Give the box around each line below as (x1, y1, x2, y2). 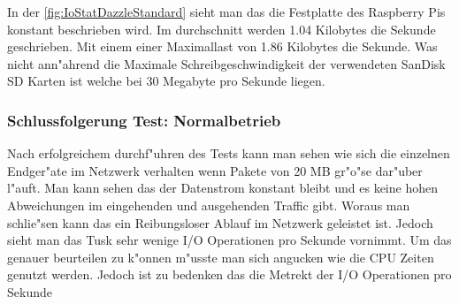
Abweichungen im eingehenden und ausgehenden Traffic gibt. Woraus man (7, 195, 410, 214)
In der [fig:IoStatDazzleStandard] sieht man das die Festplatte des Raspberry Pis (7, 3, 446, 20)
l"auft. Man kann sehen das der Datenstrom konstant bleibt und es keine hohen (7, 179, 438, 197)
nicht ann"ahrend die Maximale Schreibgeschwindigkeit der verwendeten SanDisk (7, 54, 446, 72)
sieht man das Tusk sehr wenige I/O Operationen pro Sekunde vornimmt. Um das (7, 231, 452, 249)
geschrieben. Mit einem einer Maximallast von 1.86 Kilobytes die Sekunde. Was (7, 37, 438, 56)
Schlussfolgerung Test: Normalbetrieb (7, 109, 281, 131)
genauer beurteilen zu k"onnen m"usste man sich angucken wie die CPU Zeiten (7, 247, 434, 266)
